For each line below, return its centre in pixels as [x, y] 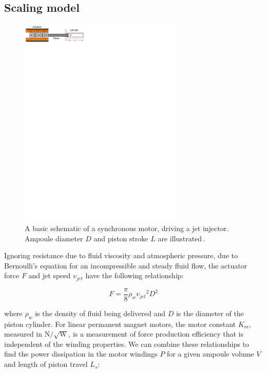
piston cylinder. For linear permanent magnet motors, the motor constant [120, 324]
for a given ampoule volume [210, 354]
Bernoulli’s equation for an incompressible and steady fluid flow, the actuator [126, 265]
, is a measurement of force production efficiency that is [156, 334]
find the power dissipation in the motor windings [81, 354]
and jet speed [50, 275]
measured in [23, 334]
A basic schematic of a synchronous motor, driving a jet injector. [127, 228]
